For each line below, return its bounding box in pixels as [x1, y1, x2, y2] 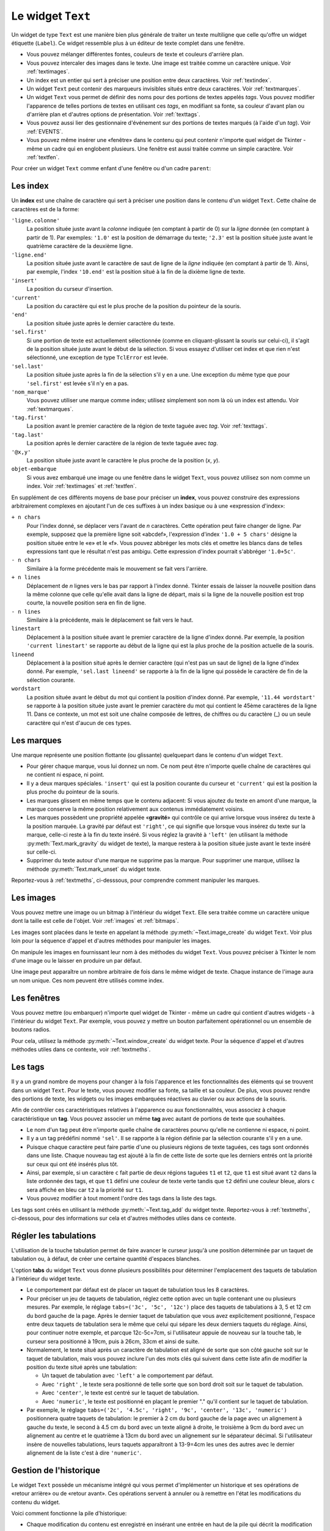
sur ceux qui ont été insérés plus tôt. [26, 1160, 119, 1168]
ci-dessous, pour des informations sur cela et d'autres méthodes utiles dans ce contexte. [11, 1214, 237, 1222]
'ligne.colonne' [11, 217, 61, 224]
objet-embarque [11, 465, 57, 473]
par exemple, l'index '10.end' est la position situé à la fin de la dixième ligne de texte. [26, 268, 246, 276]
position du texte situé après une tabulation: [26, 1363, 137, 1371]
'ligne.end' [11, 251, 47, 258]
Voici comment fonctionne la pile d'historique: [11, 1510, 127, 1517]
